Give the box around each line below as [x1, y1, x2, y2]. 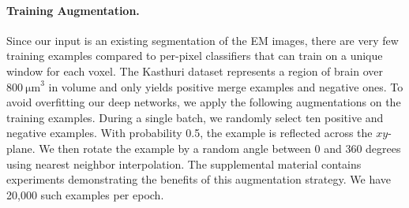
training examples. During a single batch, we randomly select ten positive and [6, 109, 384, 125]
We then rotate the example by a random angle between [39, 139, 311, 156]
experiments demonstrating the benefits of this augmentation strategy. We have [6, 171, 392, 188]
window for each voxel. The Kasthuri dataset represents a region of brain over [6, 62, 383, 79]
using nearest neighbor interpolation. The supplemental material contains [6, 155, 362, 172]
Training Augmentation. [6, 2, 140, 18]
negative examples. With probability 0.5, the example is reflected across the [6, 124, 373, 141]
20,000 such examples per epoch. [6, 186, 164, 202]
